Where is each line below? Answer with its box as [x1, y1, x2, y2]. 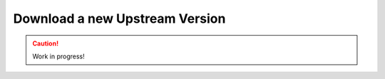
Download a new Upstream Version [13, 11, 226, 26]
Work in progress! [32, 52, 85, 60]
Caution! [32, 39, 59, 48]
